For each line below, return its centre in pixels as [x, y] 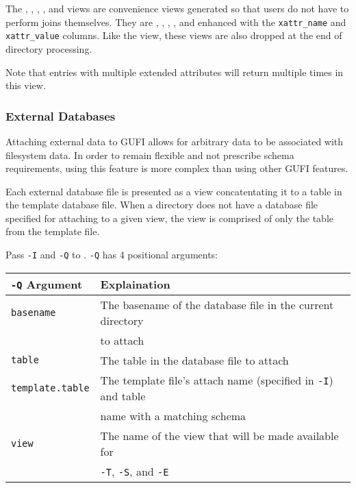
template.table [50, 388]
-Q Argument [47, 284]
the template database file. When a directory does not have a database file [162, 205]
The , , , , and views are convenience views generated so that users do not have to [177, 8]
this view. [26, 85]
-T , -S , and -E [135, 471]
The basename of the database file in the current [217, 304]
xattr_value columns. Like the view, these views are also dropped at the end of [174, 35]
